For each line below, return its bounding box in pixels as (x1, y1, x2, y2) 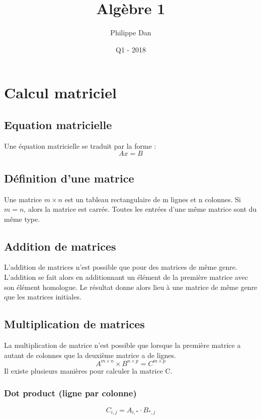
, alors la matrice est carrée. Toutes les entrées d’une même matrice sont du (24, 204, 257, 214)
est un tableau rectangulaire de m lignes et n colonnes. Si (64, 194, 241, 204)
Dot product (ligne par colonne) (4, 387, 137, 399)
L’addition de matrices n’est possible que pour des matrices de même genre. (4, 262, 237, 272)
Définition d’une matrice (4, 170, 134, 186)
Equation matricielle (4, 116, 112, 132)
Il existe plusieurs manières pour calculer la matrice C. (4, 365, 172, 376)
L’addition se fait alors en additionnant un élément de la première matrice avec (4, 272, 248, 282)
